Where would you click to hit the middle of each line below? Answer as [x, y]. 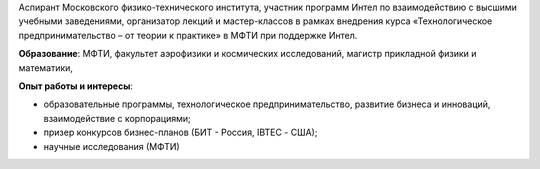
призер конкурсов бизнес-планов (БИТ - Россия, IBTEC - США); [180, 132]
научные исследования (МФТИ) [111, 146]
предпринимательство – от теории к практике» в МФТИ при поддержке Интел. [188, 35]
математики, [46, 67]
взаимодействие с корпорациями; [117, 118]
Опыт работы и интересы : [76, 86]
